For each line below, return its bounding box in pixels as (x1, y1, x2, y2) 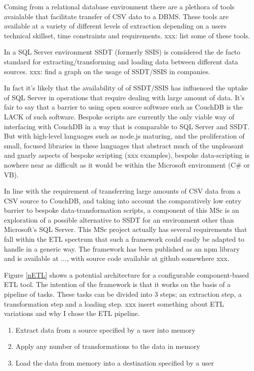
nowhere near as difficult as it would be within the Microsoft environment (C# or (4, 159, 250, 170)
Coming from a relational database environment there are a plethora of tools (4, 1, 235, 11)
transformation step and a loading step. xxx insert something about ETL (4, 298, 224, 309)
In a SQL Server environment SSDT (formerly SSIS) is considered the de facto (4, 47, 241, 57)
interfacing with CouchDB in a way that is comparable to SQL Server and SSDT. (4, 121, 250, 131)
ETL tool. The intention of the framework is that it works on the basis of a (4, 279, 231, 289)
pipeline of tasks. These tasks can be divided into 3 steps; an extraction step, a (4, 289, 242, 299)
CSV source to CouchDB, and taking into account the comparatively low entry (4, 195, 242, 205)
